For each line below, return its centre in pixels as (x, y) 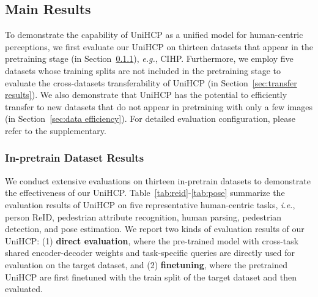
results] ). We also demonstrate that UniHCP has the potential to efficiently (146, 95)
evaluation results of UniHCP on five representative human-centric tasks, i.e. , (150, 204)
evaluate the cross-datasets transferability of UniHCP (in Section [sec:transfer (151, 82)
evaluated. (24, 289)
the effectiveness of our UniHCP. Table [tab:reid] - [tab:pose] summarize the (145, 193)
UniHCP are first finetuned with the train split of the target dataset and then (151, 276)
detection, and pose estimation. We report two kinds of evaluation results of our (155, 229)
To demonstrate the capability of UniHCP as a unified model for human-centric (154, 35)
